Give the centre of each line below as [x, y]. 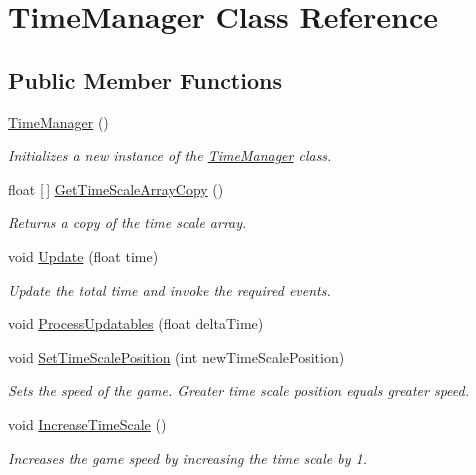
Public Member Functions [145, 79]
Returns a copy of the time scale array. [127, 222]
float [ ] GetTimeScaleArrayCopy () [116, 188]
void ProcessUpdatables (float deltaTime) [136, 323]
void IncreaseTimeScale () [87, 423]
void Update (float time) [83, 255]
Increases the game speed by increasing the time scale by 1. [187, 457]
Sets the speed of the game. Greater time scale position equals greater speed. [239, 390]
